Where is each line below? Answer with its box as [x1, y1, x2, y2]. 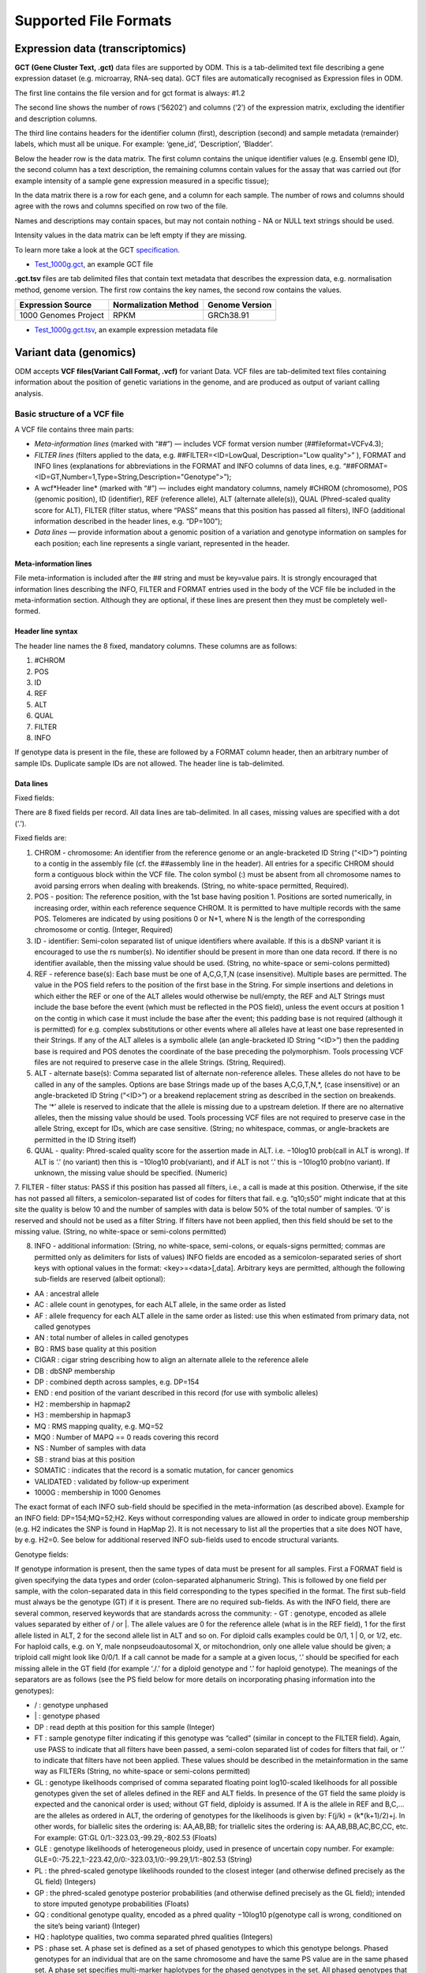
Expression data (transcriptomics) [14, 42, 187, 55]
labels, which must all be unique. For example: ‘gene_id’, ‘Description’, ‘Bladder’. [14, 139, 274, 149]
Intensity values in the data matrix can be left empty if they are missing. [14, 230, 247, 240]
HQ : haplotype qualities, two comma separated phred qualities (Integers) [34, 1932, 274, 1941]
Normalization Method [113, 300, 199, 311]
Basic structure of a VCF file [14, 408, 125, 419]
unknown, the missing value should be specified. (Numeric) [34, 1168, 228, 1177]
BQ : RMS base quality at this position [34, 1344, 157, 1353]
